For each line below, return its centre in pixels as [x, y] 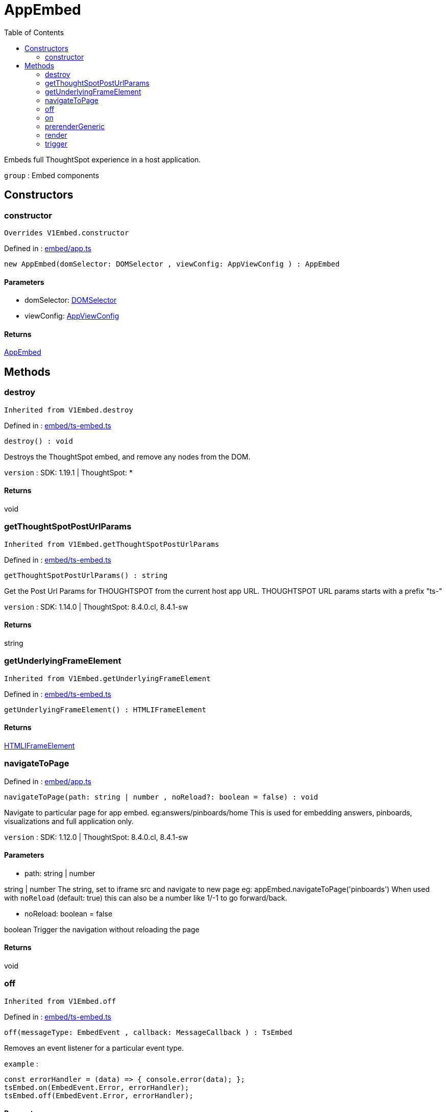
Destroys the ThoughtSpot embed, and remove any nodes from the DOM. [127, 456]
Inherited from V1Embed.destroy [69, 410]
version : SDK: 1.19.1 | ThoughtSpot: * [68, 472]
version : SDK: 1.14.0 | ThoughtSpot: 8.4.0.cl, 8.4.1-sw [96, 607]
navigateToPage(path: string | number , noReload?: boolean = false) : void [161, 797]
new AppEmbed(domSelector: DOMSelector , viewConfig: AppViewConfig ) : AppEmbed [172, 264]
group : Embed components [52, 175]
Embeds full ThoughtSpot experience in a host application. [103, 159]
